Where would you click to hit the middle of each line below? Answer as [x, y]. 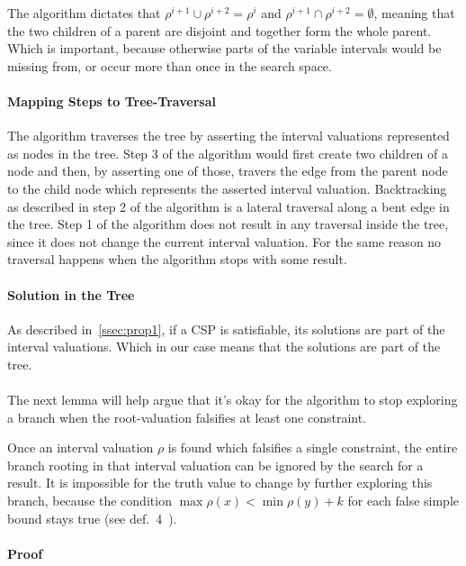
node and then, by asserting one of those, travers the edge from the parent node [228, 171]
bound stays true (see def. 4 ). [92, 518]
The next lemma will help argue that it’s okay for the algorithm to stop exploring [233, 400]
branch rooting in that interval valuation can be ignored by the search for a [215, 465]
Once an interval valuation [81, 447]
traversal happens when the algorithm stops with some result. [177, 259]
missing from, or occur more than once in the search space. [170, 65]
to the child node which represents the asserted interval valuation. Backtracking [227, 188]
